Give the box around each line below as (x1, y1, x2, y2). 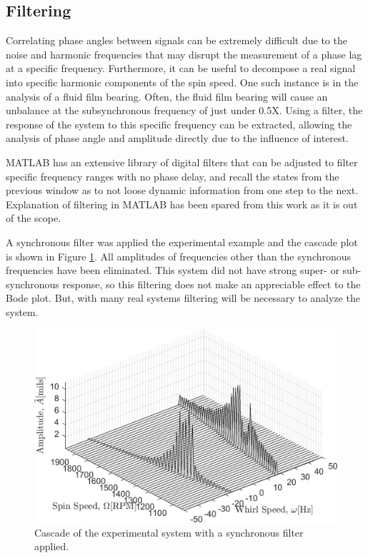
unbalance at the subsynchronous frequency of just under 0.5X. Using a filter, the (6, 103, 363, 118)
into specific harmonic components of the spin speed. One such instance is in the (6, 74, 359, 89)
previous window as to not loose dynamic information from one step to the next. (6, 183, 359, 198)
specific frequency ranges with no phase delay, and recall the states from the (6, 168, 339, 183)
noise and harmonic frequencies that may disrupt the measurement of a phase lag (6, 46, 362, 61)
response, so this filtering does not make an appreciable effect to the (62, 276, 361, 291)
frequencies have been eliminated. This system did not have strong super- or (6, 263, 339, 278)
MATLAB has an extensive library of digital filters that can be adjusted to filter (6, 154, 358, 169)
